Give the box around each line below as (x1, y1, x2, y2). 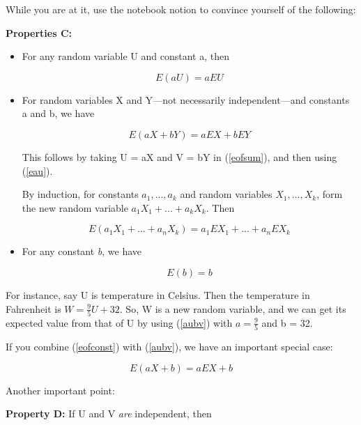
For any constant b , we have (22, 244, 142, 258)
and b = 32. (261, 315, 313, 330)
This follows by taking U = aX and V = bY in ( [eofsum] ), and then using (22, 149, 337, 164)
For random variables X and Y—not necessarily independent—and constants (22, 92, 350, 107)
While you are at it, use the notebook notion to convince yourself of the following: (6, 2, 356, 16)
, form (316, 187, 343, 201)
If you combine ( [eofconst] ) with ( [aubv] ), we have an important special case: (6, 339, 333, 354)
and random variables (180, 187, 272, 201)
